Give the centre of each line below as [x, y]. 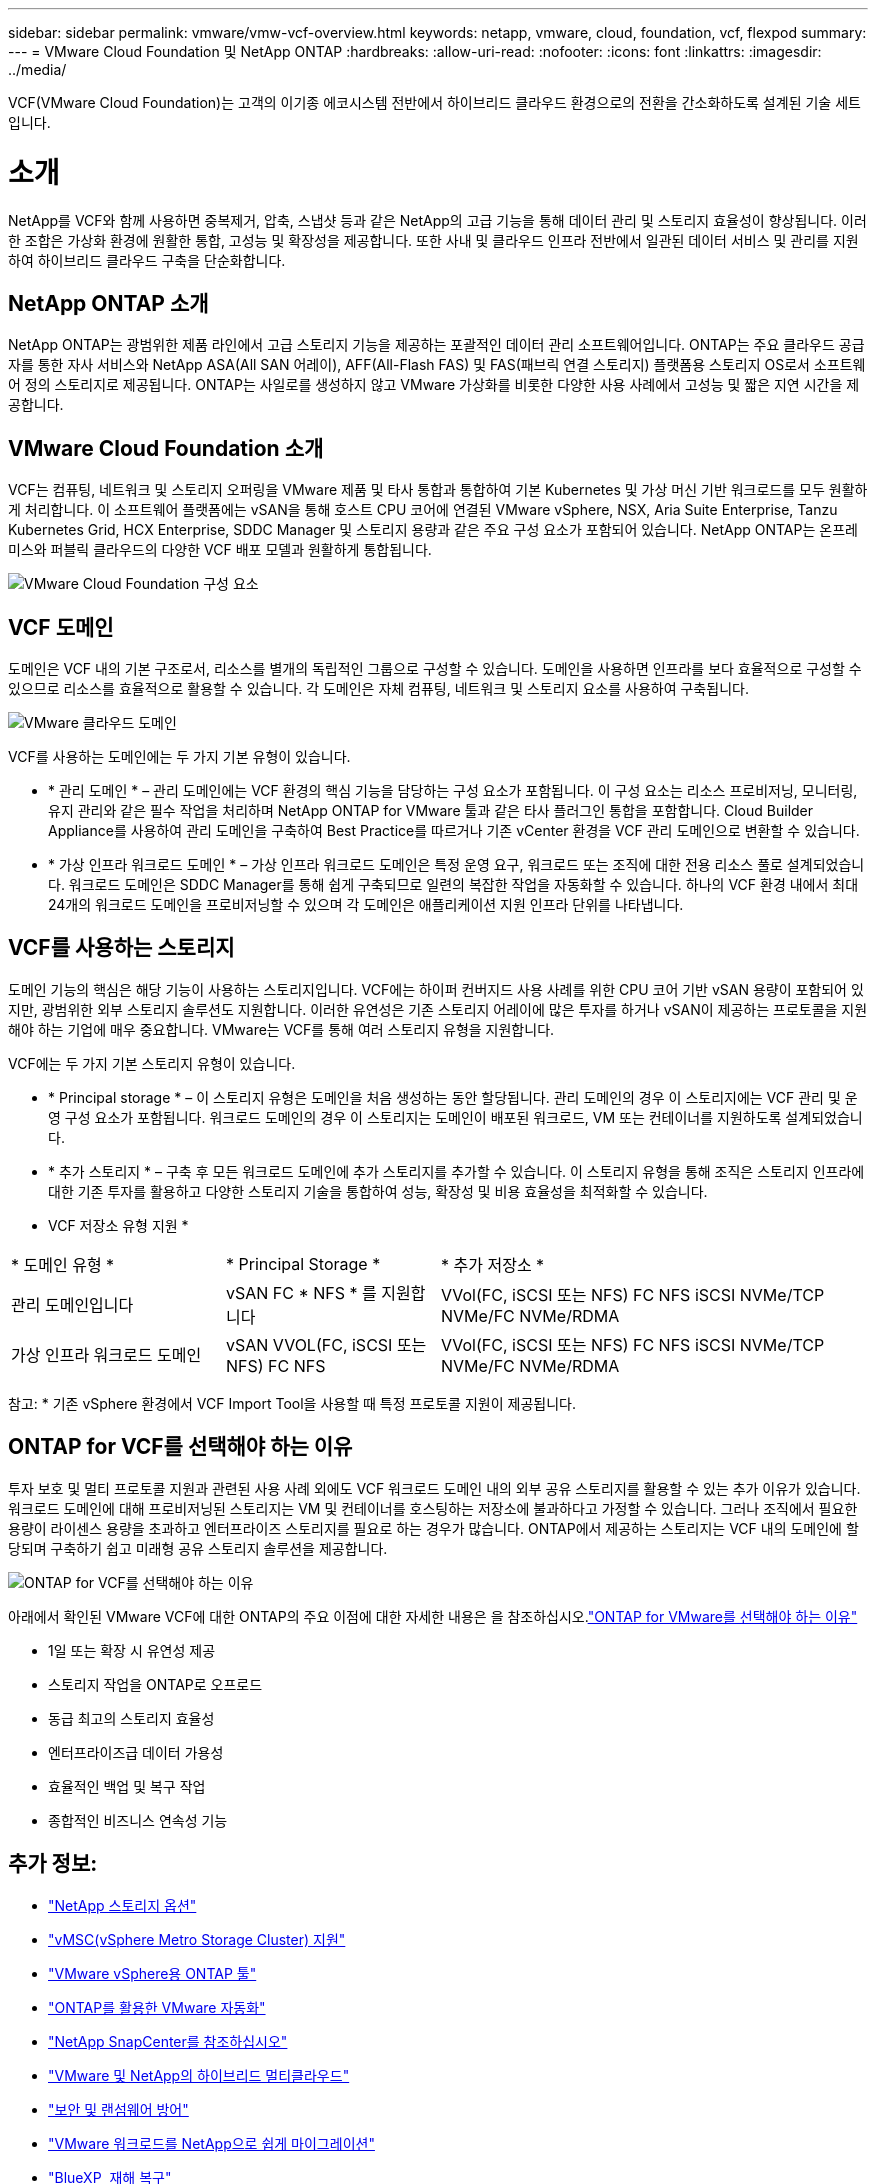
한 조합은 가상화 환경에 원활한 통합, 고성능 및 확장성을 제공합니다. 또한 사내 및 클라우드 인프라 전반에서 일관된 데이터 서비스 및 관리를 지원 [433, 240]
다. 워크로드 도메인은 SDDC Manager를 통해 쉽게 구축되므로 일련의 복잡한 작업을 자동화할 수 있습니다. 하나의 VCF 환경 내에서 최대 [453, 885]
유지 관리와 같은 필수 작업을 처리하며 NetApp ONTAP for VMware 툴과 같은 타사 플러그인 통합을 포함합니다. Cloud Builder [431, 811]
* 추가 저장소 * [493, 1264]
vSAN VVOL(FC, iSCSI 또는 [326, 1344]
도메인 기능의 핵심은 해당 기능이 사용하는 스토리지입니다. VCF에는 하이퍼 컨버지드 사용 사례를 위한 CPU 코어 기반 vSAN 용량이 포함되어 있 [436, 989]
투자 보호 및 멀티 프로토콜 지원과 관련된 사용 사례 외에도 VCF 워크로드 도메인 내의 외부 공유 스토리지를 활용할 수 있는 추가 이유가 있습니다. [434, 1488]
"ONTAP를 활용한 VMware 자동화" [157, 2007]
